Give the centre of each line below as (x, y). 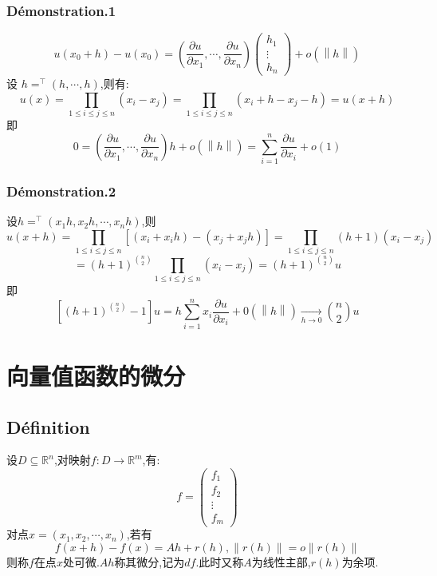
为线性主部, (281, 562)
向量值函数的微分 (96, 375)
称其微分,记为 (150, 562)
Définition (48, 426)
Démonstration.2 (61, 191)
